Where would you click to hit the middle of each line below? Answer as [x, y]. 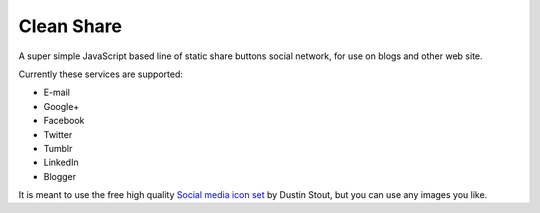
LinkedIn [61, 162]
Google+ [61, 106]
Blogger [60, 176]
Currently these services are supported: [101, 74]
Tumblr [58, 148]
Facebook [64, 121]
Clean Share [70, 26]
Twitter [58, 134]
